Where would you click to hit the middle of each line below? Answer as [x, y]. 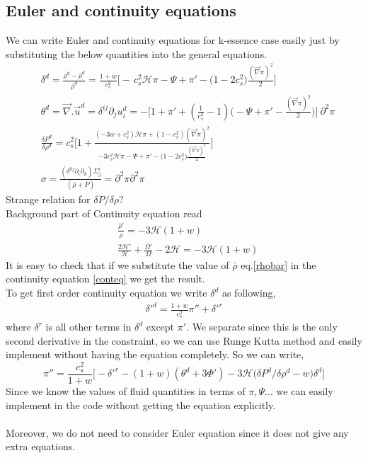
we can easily [305, 391]
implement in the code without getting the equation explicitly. [141, 405]
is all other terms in [88, 327]
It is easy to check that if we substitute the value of [117, 264]
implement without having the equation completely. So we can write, [155, 354]
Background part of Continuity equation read [104, 213]
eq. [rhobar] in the [278, 264]
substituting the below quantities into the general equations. [137, 53]
